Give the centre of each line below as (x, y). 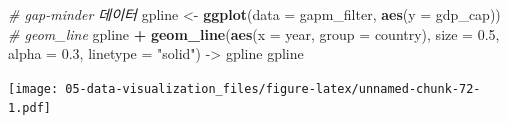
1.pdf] (29, 108)
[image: (33, 88)
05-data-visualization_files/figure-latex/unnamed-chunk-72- (273, 88)
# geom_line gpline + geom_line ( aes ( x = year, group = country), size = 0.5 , (254, 33)
